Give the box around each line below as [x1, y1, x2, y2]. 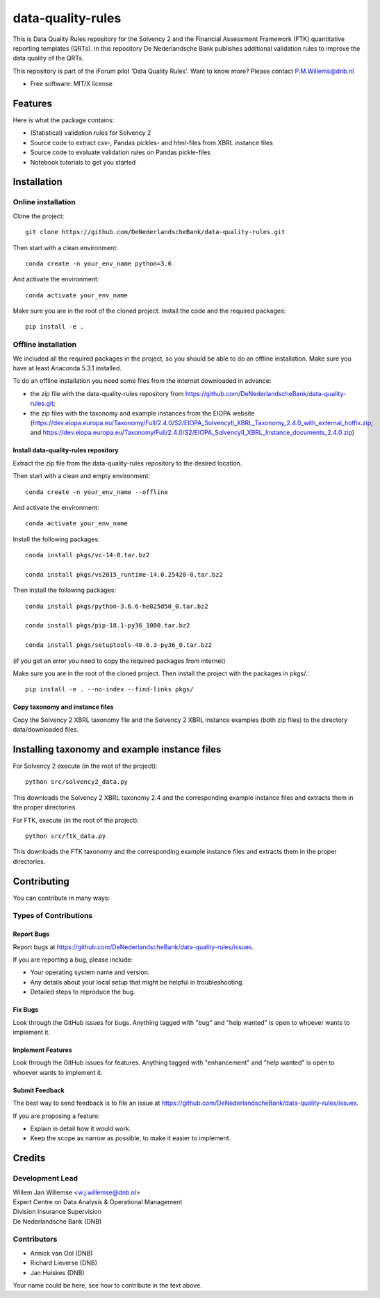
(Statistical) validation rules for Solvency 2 [30, 129, 151, 137]
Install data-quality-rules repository [13, 446, 119, 454]
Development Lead [13, 1174, 78, 1183]
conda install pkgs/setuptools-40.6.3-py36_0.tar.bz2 [25, 641, 212, 649]
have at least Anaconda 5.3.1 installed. [13, 364, 122, 372]
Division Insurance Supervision [13, 1208, 102, 1216]
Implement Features [13, 1046, 72, 1054]
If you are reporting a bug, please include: [13, 955, 133, 964]
